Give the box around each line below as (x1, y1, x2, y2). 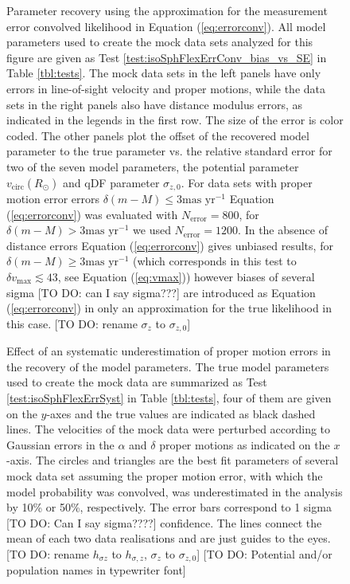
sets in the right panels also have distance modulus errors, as (6, 96, 303, 112)
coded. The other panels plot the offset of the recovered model (6, 127, 309, 143)
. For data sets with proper (181, 174, 313, 190)
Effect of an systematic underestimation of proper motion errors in (6, 343, 331, 359)
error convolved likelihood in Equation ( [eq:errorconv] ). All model (6, 18, 326, 34)
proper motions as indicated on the (159, 436, 330, 453)
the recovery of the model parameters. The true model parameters (6, 358, 329, 374)
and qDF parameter (63, 174, 160, 190)
